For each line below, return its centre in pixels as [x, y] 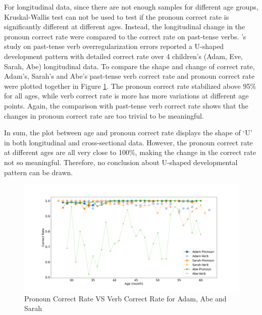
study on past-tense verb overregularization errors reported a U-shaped [114, 46]
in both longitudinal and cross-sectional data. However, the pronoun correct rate [128, 142]
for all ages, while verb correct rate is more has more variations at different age [126, 96]
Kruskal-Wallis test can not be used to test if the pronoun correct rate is [117, 16]
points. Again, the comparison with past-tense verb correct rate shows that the [126, 105]
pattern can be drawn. [39, 172]
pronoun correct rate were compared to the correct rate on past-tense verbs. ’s [125, 36]
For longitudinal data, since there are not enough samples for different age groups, [131, 7]
